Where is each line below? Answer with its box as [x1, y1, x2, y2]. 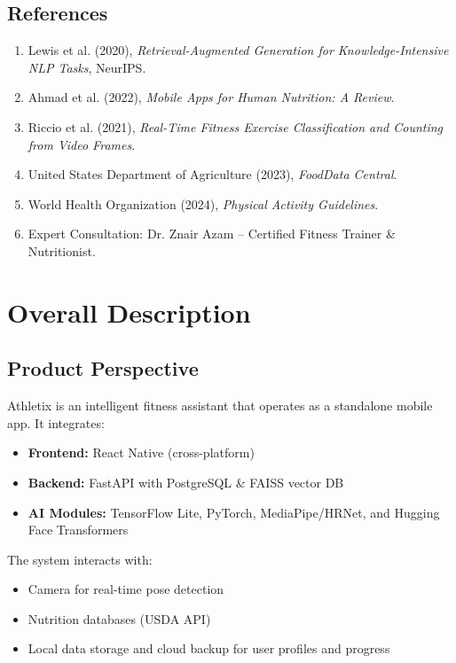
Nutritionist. [28, 241, 96, 260]
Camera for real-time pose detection [28, 580, 224, 598]
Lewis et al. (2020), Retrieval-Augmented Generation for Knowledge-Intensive [28, 41, 449, 59]
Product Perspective [7, 355, 199, 382]
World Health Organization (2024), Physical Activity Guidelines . [28, 194, 379, 213]
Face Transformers [28, 520, 129, 539]
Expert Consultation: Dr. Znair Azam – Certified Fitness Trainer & [28, 224, 396, 243]
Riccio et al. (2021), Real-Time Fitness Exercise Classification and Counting [28, 117, 444, 136]
